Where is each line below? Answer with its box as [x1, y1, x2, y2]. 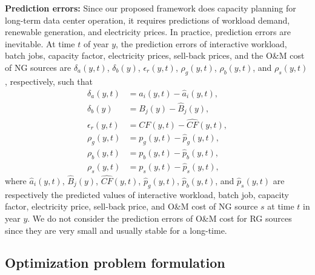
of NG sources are [5, 61, 71, 73]
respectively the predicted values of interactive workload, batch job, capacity [5, 188, 289, 200]
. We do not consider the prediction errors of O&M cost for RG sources [27, 211, 292, 224]
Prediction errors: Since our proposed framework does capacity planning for [5, 2, 296, 14]
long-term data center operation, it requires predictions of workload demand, [5, 13, 290, 26]
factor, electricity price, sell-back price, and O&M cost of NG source [5, 200, 258, 213]
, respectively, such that [5, 75, 93, 87]
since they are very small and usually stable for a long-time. [5, 224, 227, 236]
